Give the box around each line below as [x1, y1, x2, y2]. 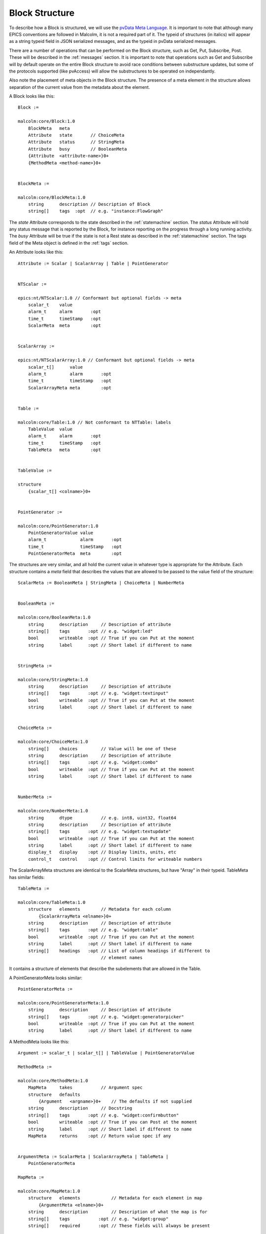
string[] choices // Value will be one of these [28, 746, 177, 751]
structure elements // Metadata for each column [28, 906, 171, 912]
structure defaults [28, 1091, 81, 1097]
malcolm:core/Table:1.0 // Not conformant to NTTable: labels [18, 420, 171, 425]
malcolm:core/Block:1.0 [18, 118, 75, 124]
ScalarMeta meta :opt [28, 323, 101, 328]
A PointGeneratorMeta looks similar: [9, 975, 83, 981]
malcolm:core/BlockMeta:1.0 [18, 194, 86, 200]
